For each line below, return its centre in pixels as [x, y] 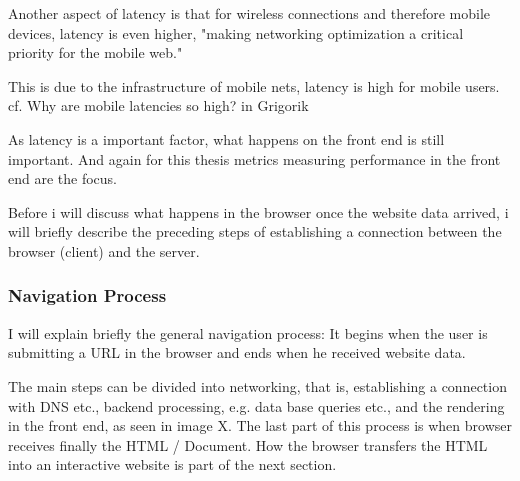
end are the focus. [63, 178]
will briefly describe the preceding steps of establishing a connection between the [255, 231]
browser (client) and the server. [104, 250]
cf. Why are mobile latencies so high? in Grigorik [158, 105]
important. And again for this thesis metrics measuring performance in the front [254, 158]
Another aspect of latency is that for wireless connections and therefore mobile [249, 13]
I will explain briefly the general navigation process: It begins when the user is [248, 332]
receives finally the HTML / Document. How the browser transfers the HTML [248, 444]
